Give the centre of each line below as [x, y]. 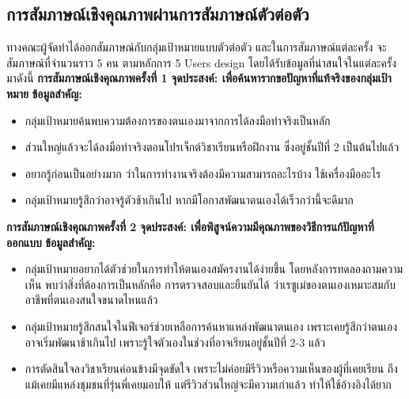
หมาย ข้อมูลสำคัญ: [44, 93]
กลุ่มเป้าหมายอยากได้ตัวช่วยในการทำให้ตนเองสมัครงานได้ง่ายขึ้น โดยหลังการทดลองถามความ [214, 269]
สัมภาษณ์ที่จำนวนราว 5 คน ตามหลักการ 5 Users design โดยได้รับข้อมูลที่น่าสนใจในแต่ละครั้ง [201, 62]
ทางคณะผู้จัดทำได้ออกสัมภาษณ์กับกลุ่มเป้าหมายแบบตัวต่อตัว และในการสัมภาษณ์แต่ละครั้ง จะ [197, 47]
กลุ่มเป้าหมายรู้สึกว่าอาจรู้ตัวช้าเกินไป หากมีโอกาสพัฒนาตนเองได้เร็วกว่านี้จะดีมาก [189, 200]
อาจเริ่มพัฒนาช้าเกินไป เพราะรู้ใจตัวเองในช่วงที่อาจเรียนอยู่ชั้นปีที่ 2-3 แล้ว [175, 342]
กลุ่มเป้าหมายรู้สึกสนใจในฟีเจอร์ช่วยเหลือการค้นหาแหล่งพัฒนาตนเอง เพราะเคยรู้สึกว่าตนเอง [211, 326]
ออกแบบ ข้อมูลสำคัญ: [51, 242]
